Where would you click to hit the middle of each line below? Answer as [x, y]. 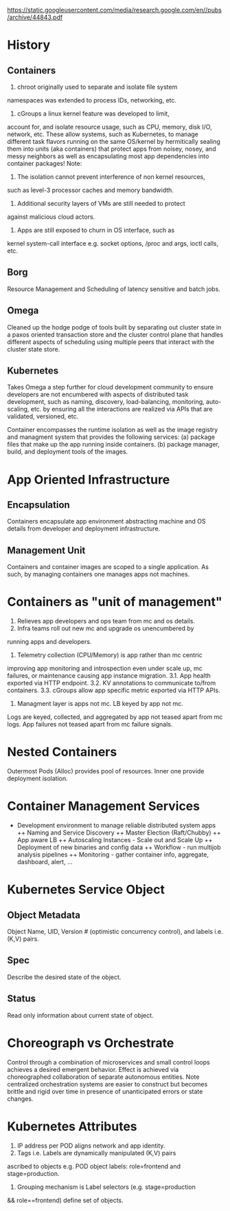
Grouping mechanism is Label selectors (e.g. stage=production [106, 1187]
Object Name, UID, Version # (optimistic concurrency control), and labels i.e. [115, 932]
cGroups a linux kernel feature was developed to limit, [93, 114]
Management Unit [46, 550]
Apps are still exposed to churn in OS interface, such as [96, 230]
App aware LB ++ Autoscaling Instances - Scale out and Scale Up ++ [115, 840]
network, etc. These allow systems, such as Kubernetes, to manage [103, 134]
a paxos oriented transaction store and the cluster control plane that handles [115, 334]
